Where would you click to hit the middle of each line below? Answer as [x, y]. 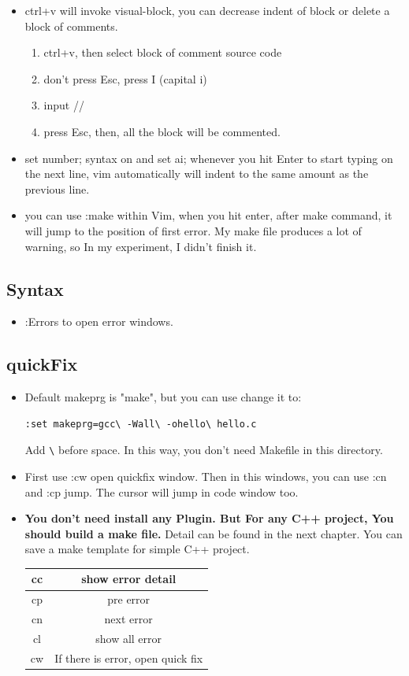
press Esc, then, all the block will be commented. [162, 131]
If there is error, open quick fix [129, 658]
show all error [129, 638]
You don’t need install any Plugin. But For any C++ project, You [209, 518]
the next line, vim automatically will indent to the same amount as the [197, 174]
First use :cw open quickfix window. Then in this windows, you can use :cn [206, 476]
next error [128, 619]
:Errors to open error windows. [99, 321]
